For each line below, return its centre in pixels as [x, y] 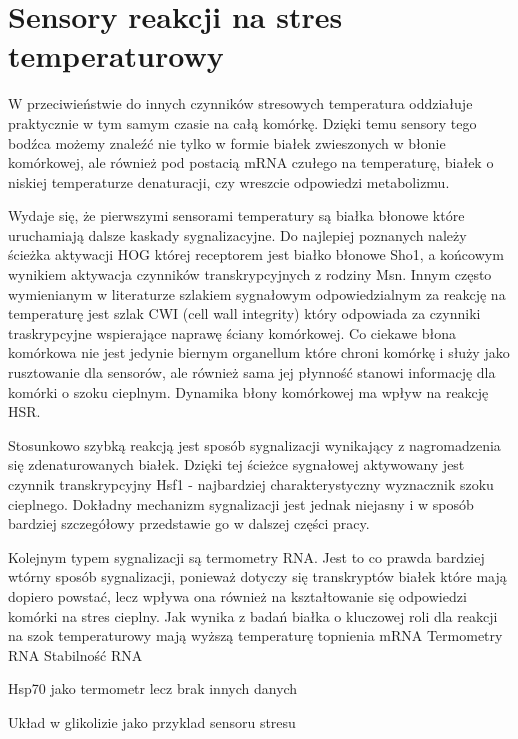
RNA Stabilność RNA [75, 654]
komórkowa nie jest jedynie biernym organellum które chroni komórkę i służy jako [259, 352]
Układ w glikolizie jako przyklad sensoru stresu [152, 721]
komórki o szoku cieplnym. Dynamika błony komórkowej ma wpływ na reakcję [248, 391]
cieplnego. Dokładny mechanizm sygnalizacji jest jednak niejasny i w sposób [241, 503]
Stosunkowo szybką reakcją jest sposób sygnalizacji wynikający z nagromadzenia [254, 444]
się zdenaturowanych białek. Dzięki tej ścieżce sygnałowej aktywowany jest [236, 464]
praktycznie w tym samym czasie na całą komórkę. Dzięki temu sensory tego [242, 122]
